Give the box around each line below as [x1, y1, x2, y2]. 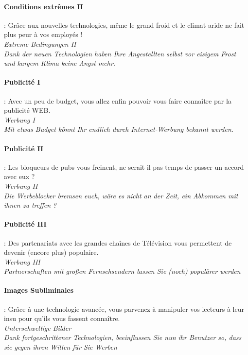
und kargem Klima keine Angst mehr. [4, 58, 116, 68]
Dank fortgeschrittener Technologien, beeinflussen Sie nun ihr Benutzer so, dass [4, 332, 242, 342]
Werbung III [4, 256, 40, 266]
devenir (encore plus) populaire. [4, 247, 99, 257]
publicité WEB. [4, 105, 51, 115]
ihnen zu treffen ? [4, 200, 57, 210]
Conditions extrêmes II [4, 1, 83, 11]
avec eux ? [4, 171, 35, 181]
